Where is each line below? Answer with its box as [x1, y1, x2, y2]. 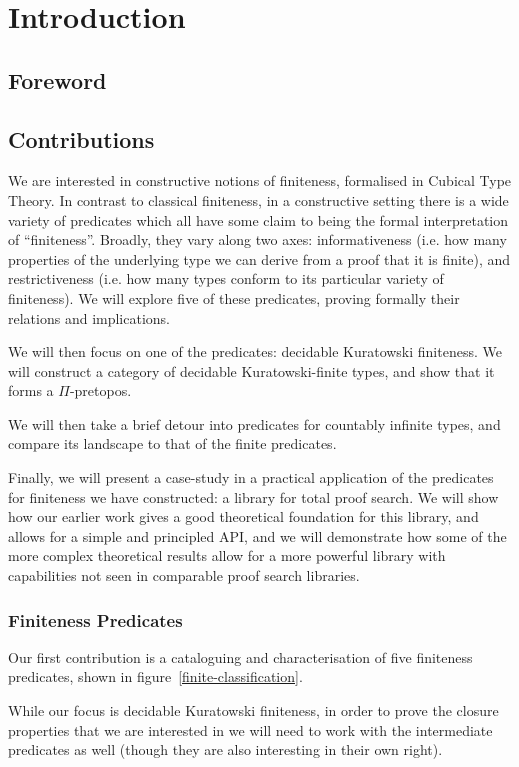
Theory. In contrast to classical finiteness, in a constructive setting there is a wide [8, 189, 509, 210]
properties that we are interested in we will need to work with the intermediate [8, 719, 493, 740]
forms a [8, 380, 54, 401]
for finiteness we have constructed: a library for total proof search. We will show [8, 486, 499, 507]
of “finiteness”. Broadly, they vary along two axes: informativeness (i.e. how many [8, 229, 507, 250]
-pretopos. [69, 380, 132, 401]
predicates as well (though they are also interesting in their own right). [8, 739, 443, 760]
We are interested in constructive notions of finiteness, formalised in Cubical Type [8, 170, 512, 191]
